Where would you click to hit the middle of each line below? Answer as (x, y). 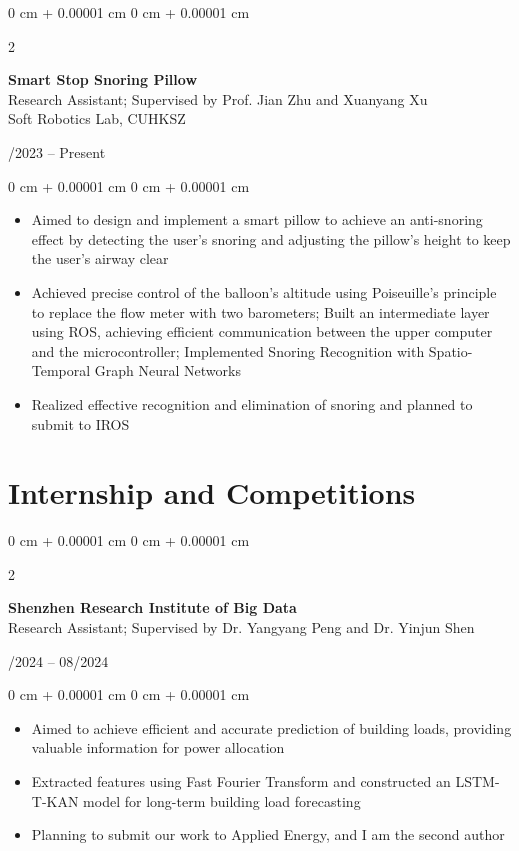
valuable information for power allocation (158, 747)
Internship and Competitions (212, 492)
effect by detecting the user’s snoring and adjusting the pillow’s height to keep (271, 238)
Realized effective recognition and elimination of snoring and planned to (252, 403)
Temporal (61, 370)
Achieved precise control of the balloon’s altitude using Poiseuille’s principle (264, 291)
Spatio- (450, 350)
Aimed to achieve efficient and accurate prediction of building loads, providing (271, 727)
